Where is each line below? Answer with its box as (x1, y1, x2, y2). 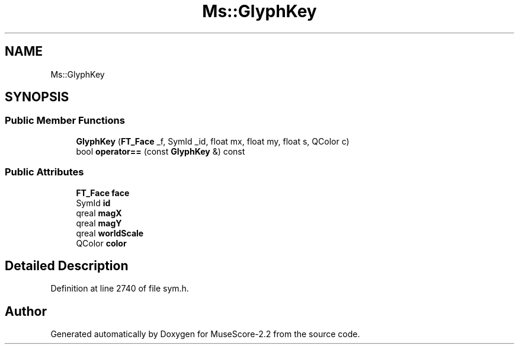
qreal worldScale (76, 228, 144, 238)
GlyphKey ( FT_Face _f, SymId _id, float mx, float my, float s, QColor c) (76, 136, 350, 146)
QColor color (76, 238, 127, 248)
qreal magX (76, 207, 122, 218)
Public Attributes (5, 166, 84, 178)
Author (5, 303, 47, 319)
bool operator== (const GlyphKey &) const (76, 146, 245, 156)
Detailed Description (5, 258, 129, 273)
